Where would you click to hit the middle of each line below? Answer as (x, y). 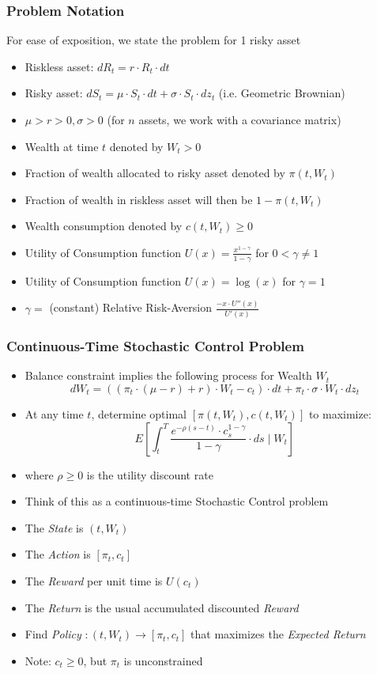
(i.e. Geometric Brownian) (282, 93)
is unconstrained (163, 660)
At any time (54, 413)
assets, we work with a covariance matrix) (240, 119)
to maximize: (340, 413)
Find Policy (53, 634)
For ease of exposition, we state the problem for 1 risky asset (154, 40)
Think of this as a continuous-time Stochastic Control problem (177, 501)
